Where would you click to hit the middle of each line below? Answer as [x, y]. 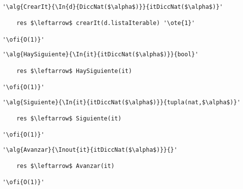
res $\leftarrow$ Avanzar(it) [66, 166]
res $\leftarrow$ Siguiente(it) [69, 118]
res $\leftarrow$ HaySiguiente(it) [74, 71]
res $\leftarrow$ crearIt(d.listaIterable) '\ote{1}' [106, 23]
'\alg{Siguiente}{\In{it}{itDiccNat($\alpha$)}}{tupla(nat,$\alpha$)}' [121, 102]
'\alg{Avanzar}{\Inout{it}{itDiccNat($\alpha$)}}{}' [90, 150]
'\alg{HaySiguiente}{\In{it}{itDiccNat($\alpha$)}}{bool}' [100, 55]
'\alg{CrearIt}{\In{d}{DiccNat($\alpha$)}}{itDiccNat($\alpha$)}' [113, 7]
